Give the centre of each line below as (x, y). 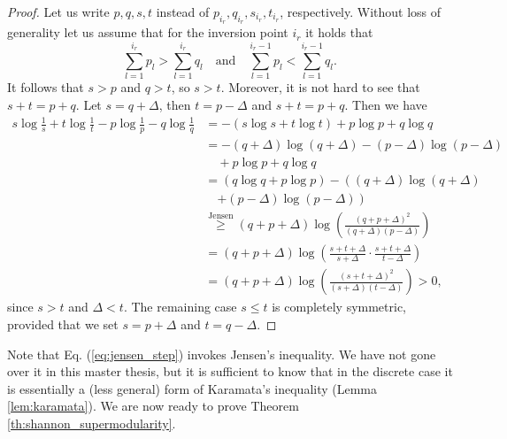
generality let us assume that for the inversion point (148, 32)
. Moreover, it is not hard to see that (320, 87)
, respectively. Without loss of (361, 12)
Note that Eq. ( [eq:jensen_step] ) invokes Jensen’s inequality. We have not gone (222, 354)
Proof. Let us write (58, 12)
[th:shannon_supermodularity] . (92, 423)
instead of (183, 12)
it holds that (339, 32)
